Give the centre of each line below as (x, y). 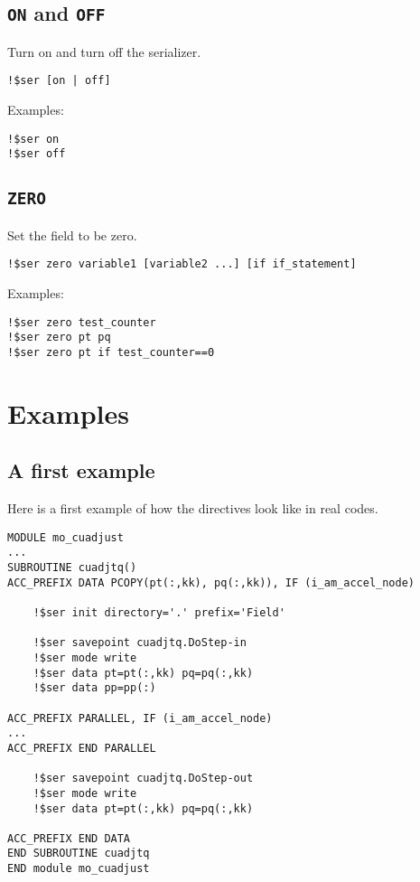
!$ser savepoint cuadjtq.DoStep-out (143, 779)
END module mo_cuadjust (79, 869)
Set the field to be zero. (72, 235)
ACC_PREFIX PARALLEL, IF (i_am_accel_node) (140, 718)
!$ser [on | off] (59, 81)
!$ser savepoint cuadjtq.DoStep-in (140, 643)
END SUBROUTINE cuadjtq (79, 854)
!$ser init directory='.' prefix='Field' (159, 612)
